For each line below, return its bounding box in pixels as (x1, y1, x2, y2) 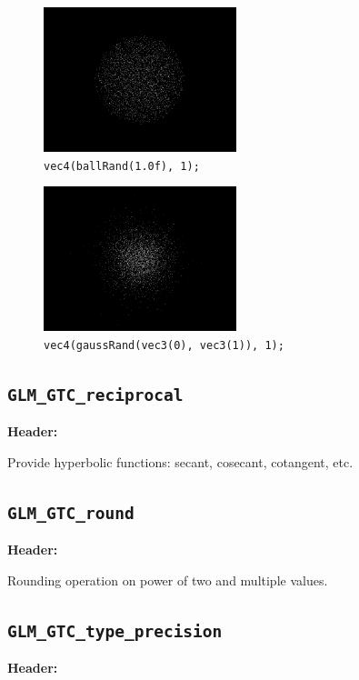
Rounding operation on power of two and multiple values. (7, 570, 328, 589)
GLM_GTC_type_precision (7, 621, 223, 641)
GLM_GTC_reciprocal (7, 385, 184, 405)
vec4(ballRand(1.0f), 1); (44, 159, 200, 173)
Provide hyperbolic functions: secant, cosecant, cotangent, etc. (7, 452, 354, 471)
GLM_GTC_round (7, 503, 135, 523)
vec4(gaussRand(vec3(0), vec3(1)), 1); (44, 338, 284, 352)
